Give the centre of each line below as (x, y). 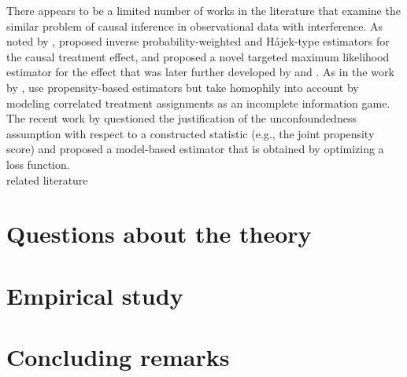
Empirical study (95, 295)
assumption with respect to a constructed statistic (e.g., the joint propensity (191, 133)
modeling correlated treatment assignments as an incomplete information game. (198, 102)
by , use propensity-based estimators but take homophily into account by (183, 87)
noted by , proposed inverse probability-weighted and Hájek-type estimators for (198, 41)
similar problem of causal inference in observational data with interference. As (195, 26)
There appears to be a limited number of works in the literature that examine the (203, 10)
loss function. (38, 164)
